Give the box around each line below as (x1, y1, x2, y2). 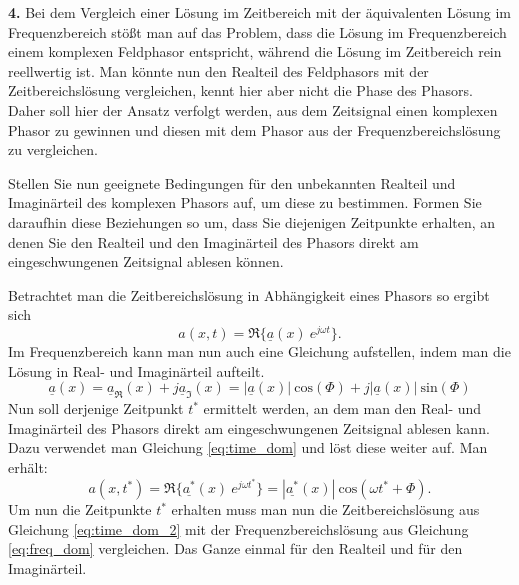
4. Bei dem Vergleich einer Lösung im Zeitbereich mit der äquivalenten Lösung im (8, 2, 511, 22)
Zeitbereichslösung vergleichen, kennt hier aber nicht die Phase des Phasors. (8, 80, 473, 101)
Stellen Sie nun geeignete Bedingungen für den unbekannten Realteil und (8, 172, 456, 193)
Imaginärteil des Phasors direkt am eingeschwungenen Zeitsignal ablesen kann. (8, 417, 490, 438)
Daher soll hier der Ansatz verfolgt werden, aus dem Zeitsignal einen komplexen (8, 99, 498, 120)
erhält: (8, 456, 48, 477)
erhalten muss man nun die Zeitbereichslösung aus (171, 499, 480, 520)
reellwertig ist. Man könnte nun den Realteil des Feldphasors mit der (8, 60, 429, 81)
